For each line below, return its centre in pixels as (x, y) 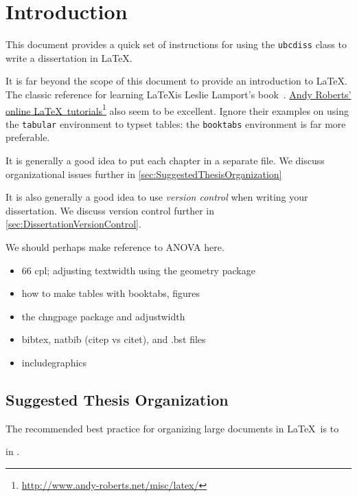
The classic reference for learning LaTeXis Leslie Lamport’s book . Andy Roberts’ (178, 94)
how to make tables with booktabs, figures (111, 293)
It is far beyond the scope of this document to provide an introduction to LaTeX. (176, 81)
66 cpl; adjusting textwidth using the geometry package (138, 270)
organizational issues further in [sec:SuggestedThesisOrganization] (144, 174)
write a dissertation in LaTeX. (69, 57)
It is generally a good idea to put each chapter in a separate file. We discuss (165, 161)
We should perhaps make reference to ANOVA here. (115, 247)
